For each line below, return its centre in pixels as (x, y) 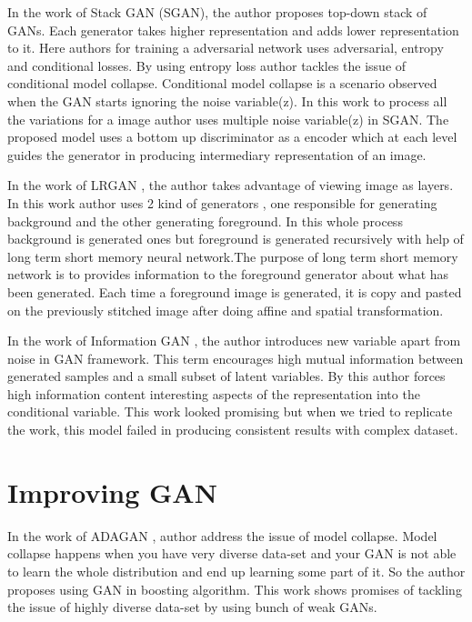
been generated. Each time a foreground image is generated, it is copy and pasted (235, 291)
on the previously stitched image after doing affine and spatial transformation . (226, 310)
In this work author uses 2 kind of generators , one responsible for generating (222, 202)
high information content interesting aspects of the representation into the (214, 393)
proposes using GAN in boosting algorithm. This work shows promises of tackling (235, 589)
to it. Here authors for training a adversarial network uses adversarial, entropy (226, 48)
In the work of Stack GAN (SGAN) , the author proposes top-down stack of (217, 12)
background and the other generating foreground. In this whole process (205, 221)
